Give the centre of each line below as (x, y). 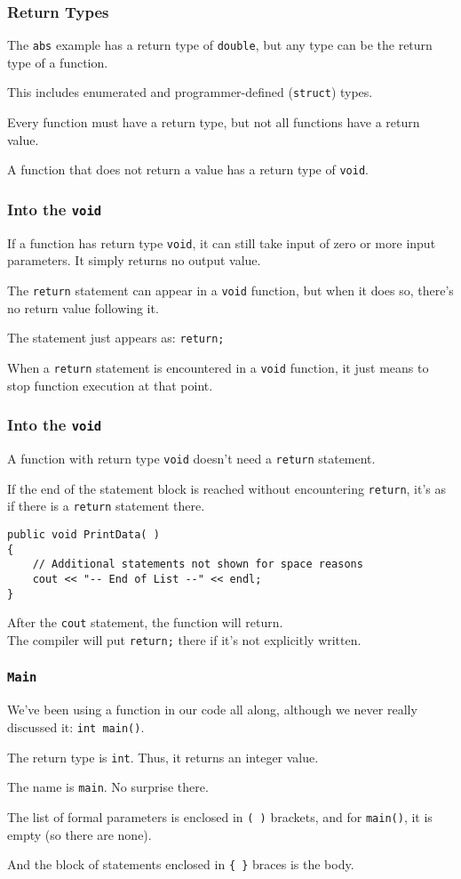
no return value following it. (83, 307)
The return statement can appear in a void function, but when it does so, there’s (230, 290)
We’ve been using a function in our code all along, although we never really (212, 710)
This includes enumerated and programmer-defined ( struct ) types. (190, 92)
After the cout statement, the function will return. (145, 622)
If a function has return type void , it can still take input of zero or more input (222, 242)
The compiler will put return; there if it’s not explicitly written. (184, 639)
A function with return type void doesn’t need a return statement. (191, 458)
